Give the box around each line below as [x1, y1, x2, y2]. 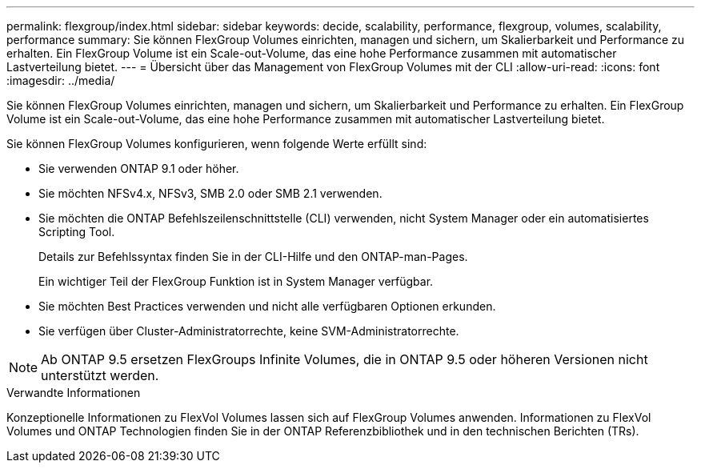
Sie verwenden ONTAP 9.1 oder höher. [38, 162, 239, 175]
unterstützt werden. [41, 367, 159, 383]
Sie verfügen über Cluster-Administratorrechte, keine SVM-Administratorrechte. [38, 324, 459, 338]
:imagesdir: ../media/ [6, 74, 115, 87]
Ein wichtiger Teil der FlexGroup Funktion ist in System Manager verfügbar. [38, 275, 434, 288]
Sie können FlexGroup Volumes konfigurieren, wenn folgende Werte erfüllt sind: [6, 137, 427, 150]
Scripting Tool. [38, 225, 115, 239]
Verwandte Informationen [6, 386, 141, 399]
